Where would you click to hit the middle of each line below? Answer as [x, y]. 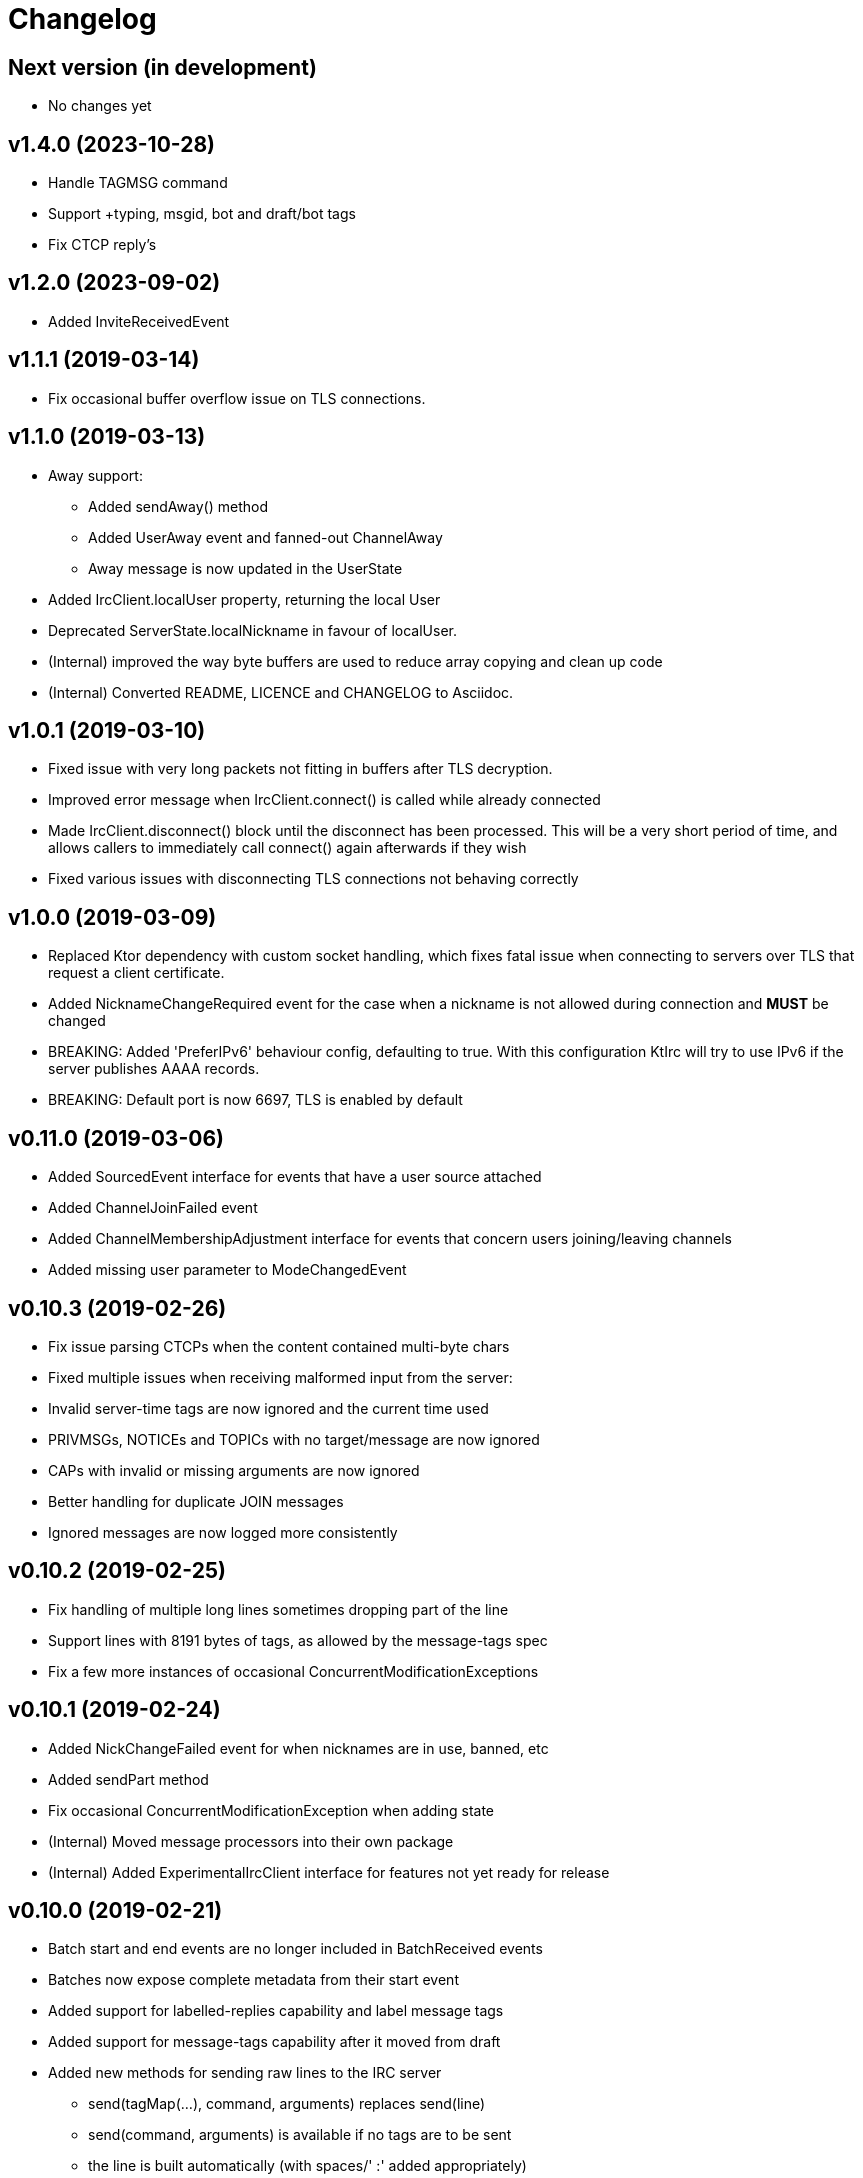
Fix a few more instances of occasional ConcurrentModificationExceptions [293, 1671]
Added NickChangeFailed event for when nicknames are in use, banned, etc [298, 1748]
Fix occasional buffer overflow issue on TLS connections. [237, 398]
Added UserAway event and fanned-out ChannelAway [265, 537]
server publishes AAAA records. [154, 1069]
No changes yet [100, 106]
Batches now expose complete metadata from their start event [253, 1980]
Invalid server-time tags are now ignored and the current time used [268, 1408]
